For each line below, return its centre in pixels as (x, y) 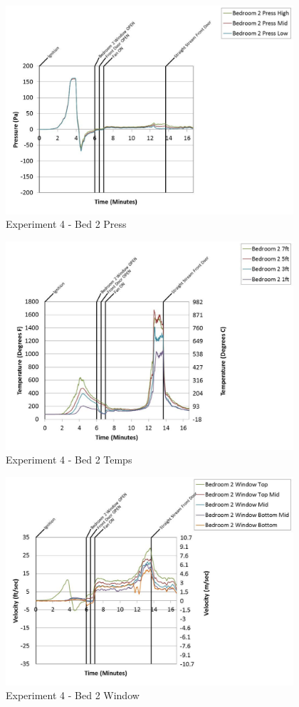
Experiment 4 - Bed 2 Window (73, 695)
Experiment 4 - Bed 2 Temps (69, 460)
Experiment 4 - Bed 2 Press (66, 224)
